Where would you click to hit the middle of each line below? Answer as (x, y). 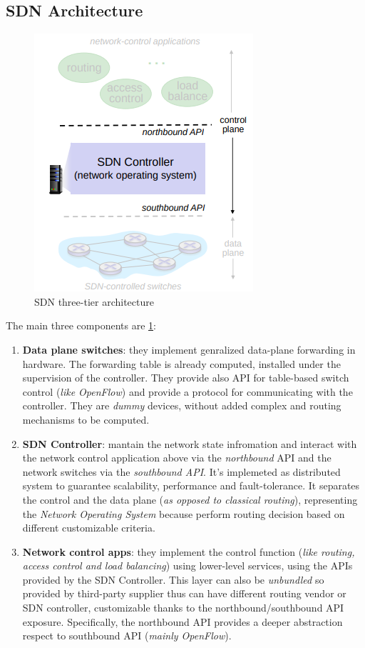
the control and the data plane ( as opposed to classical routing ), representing (190, 499)
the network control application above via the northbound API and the (177, 458)
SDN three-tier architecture (94, 301)
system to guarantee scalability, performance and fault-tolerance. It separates (191, 485)
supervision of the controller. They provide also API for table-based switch (186, 378)
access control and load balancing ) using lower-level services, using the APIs (187, 565)
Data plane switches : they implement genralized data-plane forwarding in (189, 349)
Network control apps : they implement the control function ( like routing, (189, 551)
